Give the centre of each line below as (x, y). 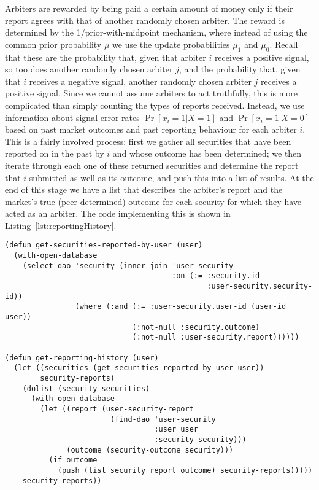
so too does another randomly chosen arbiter (89, 69)
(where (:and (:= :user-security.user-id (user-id (181, 307)
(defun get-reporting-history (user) (82, 358)
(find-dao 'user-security (163, 419)
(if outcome (73, 460)
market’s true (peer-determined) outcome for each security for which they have (153, 201)
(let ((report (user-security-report (117, 409)
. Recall (284, 44)
